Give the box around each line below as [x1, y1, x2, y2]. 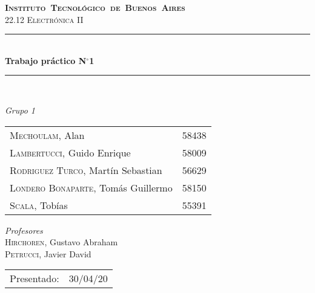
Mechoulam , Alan [10, 127, 85, 142]
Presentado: [10, 271, 59, 286]
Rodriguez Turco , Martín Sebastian [10, 163, 162, 177]
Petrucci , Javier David [5, 247, 91, 260]
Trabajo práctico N [5, 54, 87, 66]
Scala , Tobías [10, 198, 68, 212]
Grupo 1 [5, 103, 36, 116]
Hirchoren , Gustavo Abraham [5, 236, 118, 248]
